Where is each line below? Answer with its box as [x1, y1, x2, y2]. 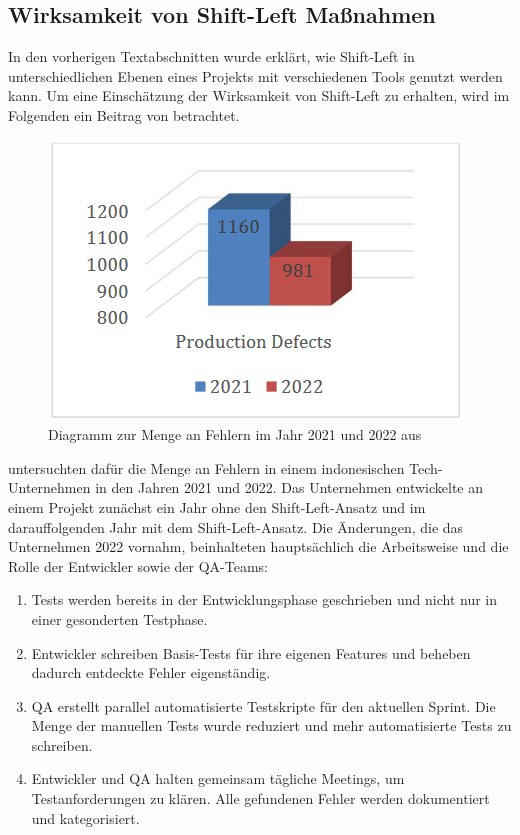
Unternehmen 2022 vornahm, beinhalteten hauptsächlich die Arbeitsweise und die [8, 536, 509, 557]
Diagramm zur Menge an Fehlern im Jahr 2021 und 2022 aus [48, 424, 422, 445]
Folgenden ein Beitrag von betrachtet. [8, 104, 240, 125]
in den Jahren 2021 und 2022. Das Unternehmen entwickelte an [95, 477, 484, 498]
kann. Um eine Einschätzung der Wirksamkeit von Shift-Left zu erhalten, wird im [8, 85, 510, 106]
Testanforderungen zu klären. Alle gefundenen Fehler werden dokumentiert [31, 788, 490, 809]
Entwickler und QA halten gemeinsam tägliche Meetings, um [31, 768, 405, 789]
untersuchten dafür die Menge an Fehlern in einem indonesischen [8, 457, 405, 478]
